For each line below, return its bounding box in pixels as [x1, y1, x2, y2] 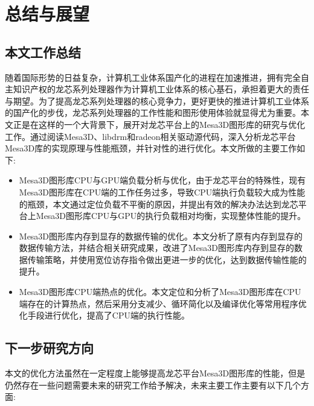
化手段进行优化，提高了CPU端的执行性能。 [19, 309, 190, 322]
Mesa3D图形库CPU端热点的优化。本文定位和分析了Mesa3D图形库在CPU [19, 285, 301, 298]
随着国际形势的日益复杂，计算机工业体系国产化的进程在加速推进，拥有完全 [5, 71, 301, 83]
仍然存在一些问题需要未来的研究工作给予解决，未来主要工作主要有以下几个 [5, 378, 301, 391]
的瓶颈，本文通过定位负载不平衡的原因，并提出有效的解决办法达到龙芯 [19, 197, 298, 210]
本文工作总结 [5, 42, 81, 61]
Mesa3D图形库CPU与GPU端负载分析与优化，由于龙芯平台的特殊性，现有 [19, 174, 306, 186]
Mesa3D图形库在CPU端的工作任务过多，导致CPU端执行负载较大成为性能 [19, 185, 306, 198]
